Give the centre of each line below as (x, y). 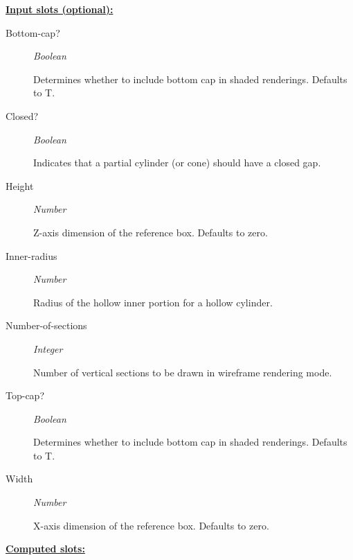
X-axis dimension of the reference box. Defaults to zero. (151, 525)
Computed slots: (45, 549)
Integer (48, 348)
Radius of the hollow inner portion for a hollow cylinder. (153, 302)
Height (20, 185)
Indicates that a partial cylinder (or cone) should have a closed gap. (177, 163)
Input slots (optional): (60, 9)
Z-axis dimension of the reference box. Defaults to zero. (151, 232)
